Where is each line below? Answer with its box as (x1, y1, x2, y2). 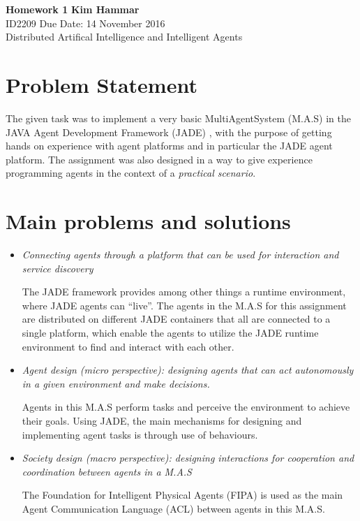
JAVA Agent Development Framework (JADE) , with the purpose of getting (6, 124, 332, 139)
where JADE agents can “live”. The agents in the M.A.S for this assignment (22, 298, 347, 312)
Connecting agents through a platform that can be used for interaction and (22, 247, 339, 261)
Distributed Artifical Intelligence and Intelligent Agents (6, 29, 243, 44)
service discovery (22, 260, 93, 275)
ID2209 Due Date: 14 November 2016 (6, 15, 165, 30)
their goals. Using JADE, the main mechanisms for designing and (22, 413, 302, 427)
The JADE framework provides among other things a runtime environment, (22, 284, 346, 299)
